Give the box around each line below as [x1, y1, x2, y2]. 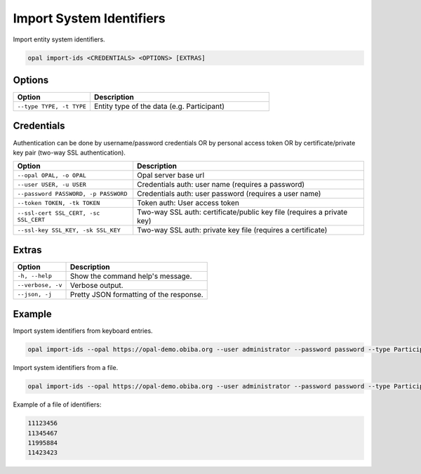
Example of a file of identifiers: [13, 400, 102, 409]
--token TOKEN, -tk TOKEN [17, 199, 100, 206]
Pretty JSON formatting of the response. [69, 289, 203, 299]
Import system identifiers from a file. [13, 364, 119, 372]
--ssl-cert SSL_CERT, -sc [17, 209, 100, 217]
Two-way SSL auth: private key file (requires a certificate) [137, 225, 328, 235]
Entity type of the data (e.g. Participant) [93, 102, 225, 112]
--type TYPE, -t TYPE [17, 103, 87, 110]
